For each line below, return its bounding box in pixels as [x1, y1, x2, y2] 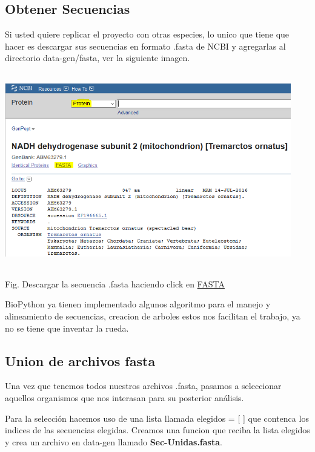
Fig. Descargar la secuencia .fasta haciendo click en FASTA [5, 277, 225, 290]
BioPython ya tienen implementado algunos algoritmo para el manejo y [5, 298, 271, 310]
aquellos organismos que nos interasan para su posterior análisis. [5, 391, 244, 404]
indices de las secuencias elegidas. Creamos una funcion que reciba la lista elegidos [5, 424, 310, 436]
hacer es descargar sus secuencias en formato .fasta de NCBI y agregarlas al [5, 39, 286, 52]
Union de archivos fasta [5, 351, 156, 370]
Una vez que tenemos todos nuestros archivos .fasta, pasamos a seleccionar [5, 379, 282, 392]
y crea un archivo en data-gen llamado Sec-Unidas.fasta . [5, 435, 222, 448]
